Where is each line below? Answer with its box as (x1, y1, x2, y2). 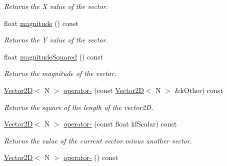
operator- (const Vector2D (63, 84, 144, 95)
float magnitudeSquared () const (4, 51, 103, 61)
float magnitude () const (4, 17, 78, 28)
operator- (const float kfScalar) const (63, 118, 177, 129)
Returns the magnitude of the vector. (4, 68, 116, 78)
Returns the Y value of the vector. (4, 34, 108, 45)
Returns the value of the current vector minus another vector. (4, 135, 192, 145)
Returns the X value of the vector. (4, 1, 108, 11)
